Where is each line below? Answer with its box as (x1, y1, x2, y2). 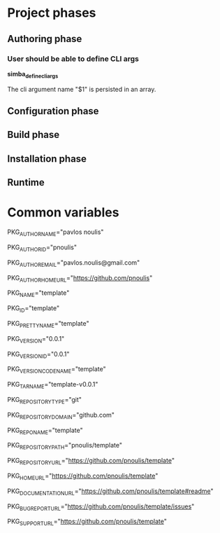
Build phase (7, 129, 60, 141)
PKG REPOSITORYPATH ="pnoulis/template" (7, 441, 122, 451)
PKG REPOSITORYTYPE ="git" (7, 395, 82, 406)
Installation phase (7, 153, 87, 165)
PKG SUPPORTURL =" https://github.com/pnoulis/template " (7, 517, 168, 527)
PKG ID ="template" (7, 304, 60, 314)
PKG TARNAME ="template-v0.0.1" (7, 380, 98, 390)
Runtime (7, 176, 45, 188)
